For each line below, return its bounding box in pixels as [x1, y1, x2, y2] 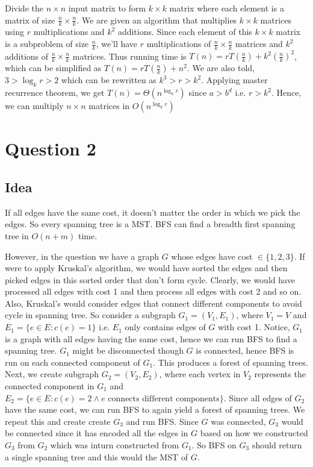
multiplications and [33, 25, 105, 38]
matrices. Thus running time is [72, 49, 187, 62]
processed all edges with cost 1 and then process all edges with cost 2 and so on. [5, 285, 302, 298]
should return [252, 439, 302, 451]
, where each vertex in [159, 368, 241, 380]
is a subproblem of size [5, 37, 89, 50]
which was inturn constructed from [50, 439, 179, 451]
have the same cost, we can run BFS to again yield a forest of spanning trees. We [5, 403, 305, 416]
